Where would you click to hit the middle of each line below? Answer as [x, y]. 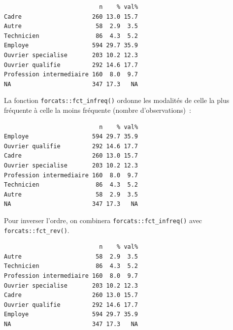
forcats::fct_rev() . [37, 230]
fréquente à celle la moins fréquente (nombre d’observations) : [98, 110]
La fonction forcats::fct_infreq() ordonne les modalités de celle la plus [117, 100]
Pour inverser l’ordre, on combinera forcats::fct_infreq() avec [103, 220]
